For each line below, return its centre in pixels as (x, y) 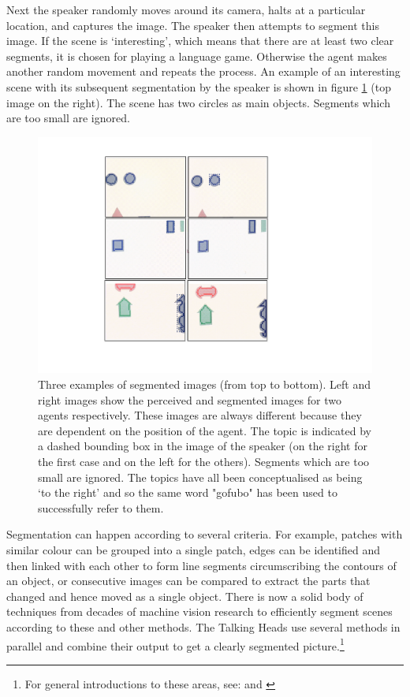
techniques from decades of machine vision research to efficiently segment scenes (199, 611)
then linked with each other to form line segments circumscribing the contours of (201, 565)
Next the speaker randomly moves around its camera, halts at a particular (186, 9)
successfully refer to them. (101, 507)
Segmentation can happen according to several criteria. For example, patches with (205, 534)
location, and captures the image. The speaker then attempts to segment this (193, 25)
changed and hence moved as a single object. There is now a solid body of (185, 596)
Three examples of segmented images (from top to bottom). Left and (205, 384)
